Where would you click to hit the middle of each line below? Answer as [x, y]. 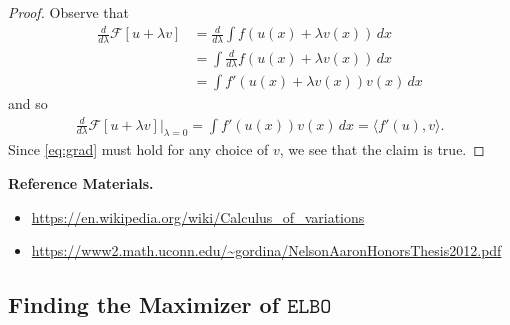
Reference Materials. [81, 182]
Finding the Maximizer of [144, 304]
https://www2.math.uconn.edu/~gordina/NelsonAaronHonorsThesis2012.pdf [266, 250]
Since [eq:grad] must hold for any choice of [138, 149]
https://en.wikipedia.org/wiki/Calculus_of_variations [198, 216]
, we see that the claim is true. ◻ [382, 149]
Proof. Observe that [69, 12]
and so [28, 103]
